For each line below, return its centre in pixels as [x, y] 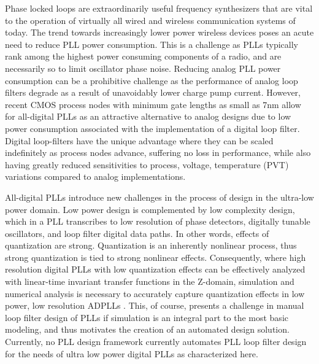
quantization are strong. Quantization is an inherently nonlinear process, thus [151, 245]
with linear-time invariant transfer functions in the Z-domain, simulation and [150, 281]
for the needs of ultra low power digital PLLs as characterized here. [132, 353]
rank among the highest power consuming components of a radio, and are [143, 56]
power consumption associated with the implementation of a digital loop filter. [152, 128]
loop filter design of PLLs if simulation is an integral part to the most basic [147, 317]
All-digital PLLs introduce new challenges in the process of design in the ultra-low [159, 197]
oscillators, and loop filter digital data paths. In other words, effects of [137, 233]
